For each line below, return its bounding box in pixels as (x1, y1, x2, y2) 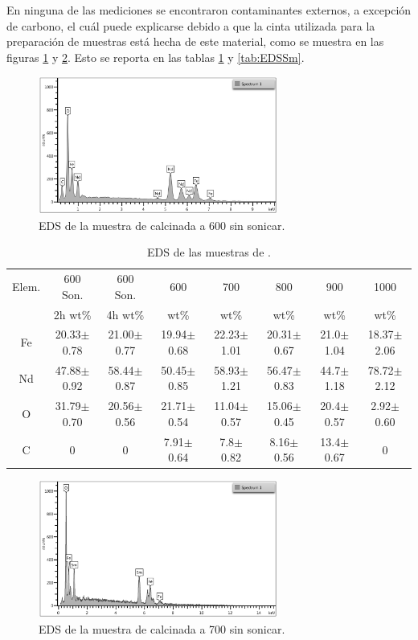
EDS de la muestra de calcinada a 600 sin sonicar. (39, 216, 285, 233)
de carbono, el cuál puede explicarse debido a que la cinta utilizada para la (6, 17, 375, 34)
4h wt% (106, 306, 145, 322)
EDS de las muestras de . (147, 244, 271, 261)
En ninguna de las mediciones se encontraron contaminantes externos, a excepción (6, 2, 412, 18)
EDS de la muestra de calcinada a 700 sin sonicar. (39, 620, 285, 637)
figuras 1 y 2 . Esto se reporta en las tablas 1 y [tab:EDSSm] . (6, 48, 305, 65)
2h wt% (53, 306, 92, 322)
